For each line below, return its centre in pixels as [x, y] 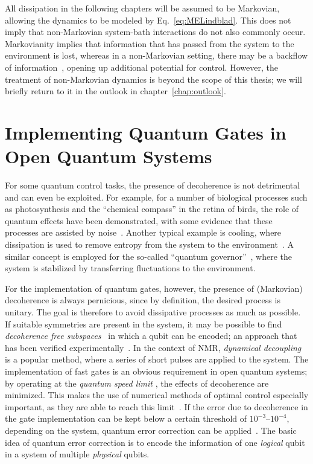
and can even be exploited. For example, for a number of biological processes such [156, 197]
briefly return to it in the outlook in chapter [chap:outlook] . [115, 91]
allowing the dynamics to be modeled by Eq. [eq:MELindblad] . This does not [148, 20]
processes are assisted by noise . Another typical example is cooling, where [143, 232]
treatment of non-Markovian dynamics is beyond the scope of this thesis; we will [153, 79]
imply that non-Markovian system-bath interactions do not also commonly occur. [155, 32]
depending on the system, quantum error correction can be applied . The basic [151, 430]
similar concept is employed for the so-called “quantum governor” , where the [149, 256]
